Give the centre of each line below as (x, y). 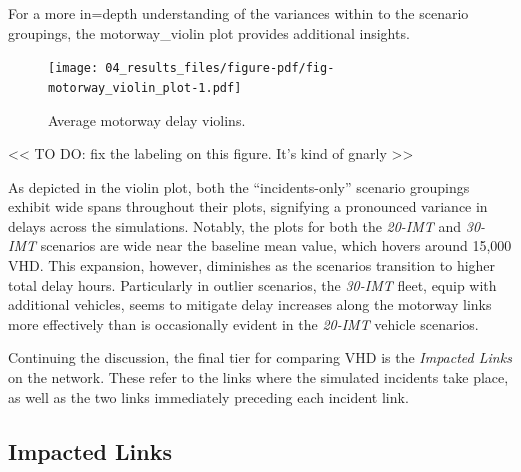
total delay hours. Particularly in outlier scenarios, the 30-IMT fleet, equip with (252, 284)
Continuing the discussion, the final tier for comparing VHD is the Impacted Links (260, 357)
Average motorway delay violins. (147, 119)
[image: (73, 68)
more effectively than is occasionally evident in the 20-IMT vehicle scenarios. (243, 323)
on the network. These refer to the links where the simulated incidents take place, (258, 377)
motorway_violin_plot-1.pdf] (145, 87)
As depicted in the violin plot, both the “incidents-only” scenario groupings (239, 186)
